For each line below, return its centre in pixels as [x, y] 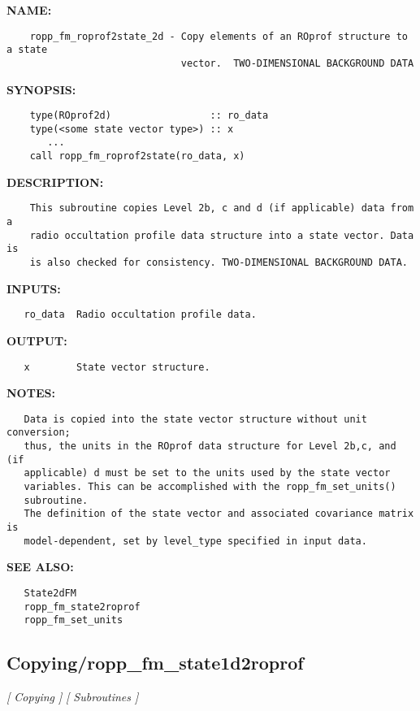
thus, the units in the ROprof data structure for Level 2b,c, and [210, 447]
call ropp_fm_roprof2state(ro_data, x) [137, 156]
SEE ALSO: [40, 567]
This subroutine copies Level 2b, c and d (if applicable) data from [222, 208]
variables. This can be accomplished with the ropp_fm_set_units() [210, 487]
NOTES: [31, 393]
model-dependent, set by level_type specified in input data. [195, 541]
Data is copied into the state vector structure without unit [195, 419]
